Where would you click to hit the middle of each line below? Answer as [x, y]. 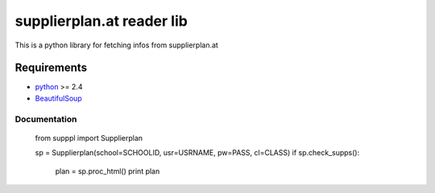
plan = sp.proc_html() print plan [108, 171]
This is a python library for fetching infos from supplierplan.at [117, 45]
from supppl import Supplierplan [89, 138]
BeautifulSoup [58, 98]
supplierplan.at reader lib [101, 21]
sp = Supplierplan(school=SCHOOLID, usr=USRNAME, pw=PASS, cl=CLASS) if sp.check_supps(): [197, 153]
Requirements [51, 68]
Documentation [46, 119]
